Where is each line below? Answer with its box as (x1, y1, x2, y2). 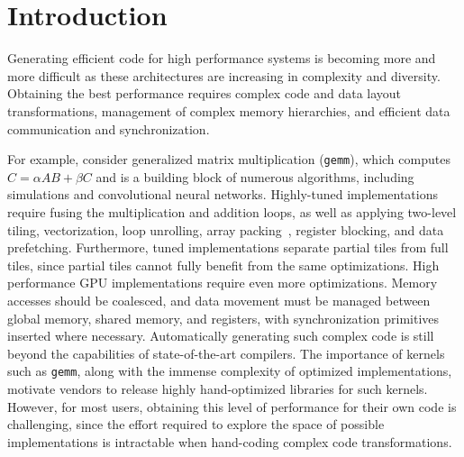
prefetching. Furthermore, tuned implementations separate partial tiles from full (7, 238, 449, 257)
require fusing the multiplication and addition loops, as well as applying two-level (7, 202, 457, 221)
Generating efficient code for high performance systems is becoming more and (7, 49, 436, 68)
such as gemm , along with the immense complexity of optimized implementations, (7, 361, 452, 380)
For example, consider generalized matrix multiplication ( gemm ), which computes (7, 150, 450, 169)
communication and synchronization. (7, 119, 210, 138)
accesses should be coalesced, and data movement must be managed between (7, 290, 431, 309)
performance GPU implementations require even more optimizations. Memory (7, 273, 438, 292)
